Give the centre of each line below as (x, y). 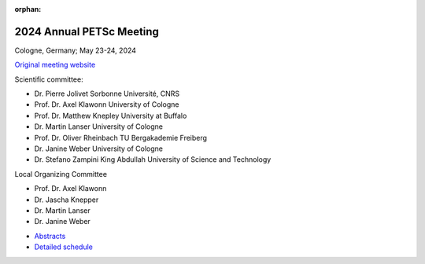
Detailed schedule (64, 247)
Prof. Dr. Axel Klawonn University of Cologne (107, 104)
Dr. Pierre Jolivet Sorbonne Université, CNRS (107, 93)
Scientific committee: (49, 79)
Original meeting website (55, 65)
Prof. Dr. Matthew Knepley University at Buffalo (111, 115)
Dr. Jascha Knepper (67, 200)
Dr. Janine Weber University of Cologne (99, 148)
